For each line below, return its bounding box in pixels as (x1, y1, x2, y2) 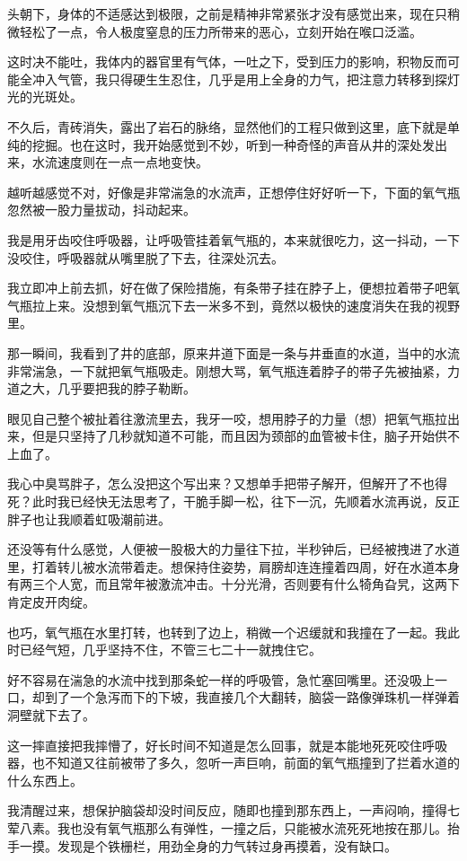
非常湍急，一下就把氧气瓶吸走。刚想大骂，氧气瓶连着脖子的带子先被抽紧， (7, 361, 447, 380)
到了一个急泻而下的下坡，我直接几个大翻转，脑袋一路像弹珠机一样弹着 (44, 688, 460, 707)
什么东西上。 (7, 770, 83, 789)
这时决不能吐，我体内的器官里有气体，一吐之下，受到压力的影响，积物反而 (7, 52, 447, 71)
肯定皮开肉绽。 (7, 593, 95, 611)
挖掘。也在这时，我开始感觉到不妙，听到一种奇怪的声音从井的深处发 (31, 135, 435, 154)
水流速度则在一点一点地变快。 (31, 153, 208, 171)
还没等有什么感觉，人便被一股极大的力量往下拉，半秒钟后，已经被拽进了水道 (7, 540, 460, 558)
